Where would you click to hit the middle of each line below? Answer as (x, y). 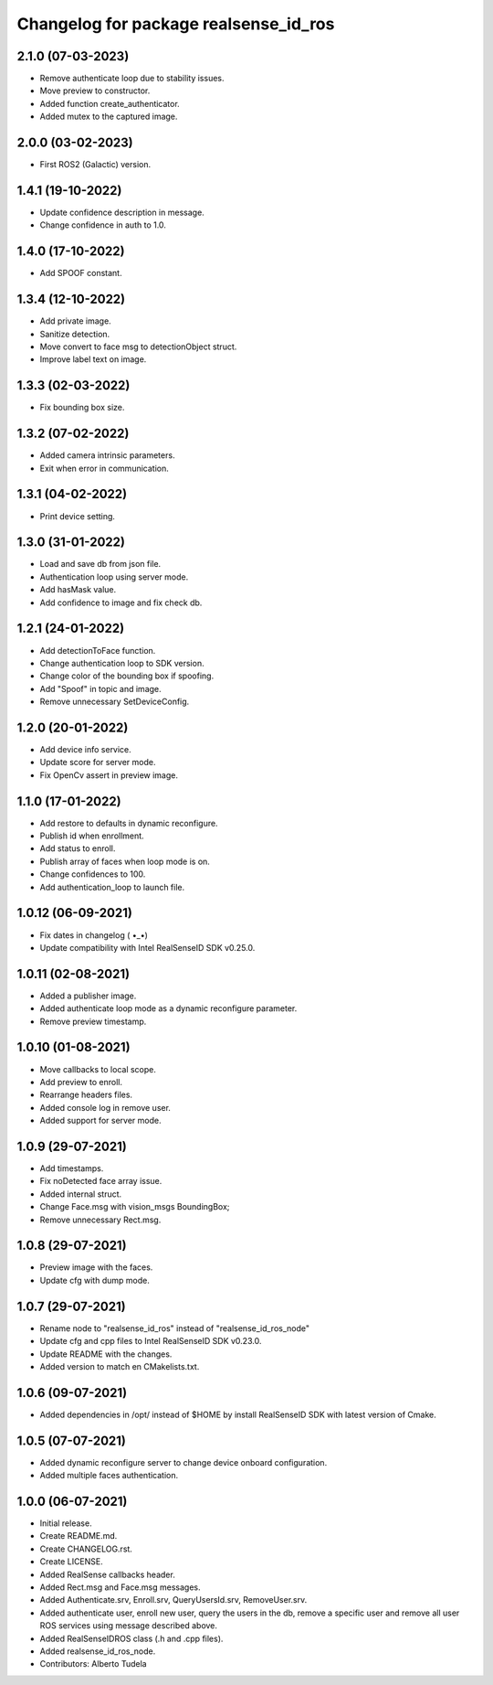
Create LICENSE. (72, 1562)
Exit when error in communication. (104, 468)
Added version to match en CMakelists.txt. (120, 1366)
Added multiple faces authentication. (109, 1476)
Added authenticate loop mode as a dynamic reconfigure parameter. (168, 1008)
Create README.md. (79, 1536)
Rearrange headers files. (86, 1095)
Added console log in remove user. (105, 1107)
